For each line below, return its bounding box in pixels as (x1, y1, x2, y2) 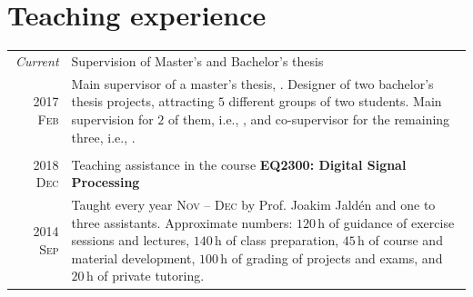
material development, (71, 248, 196, 267)
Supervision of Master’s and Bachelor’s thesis (71, 51, 324, 70)
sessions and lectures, (71, 231, 190, 250)
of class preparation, (226, 231, 339, 250)
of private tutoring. (97, 266, 205, 285)
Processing (71, 173, 140, 192)
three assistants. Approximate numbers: (71, 213, 293, 232)
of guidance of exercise (328, 213, 455, 232)
